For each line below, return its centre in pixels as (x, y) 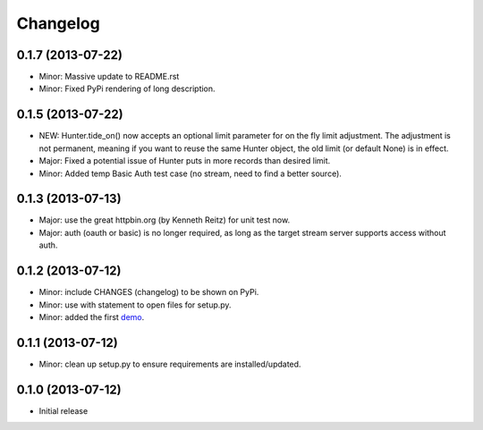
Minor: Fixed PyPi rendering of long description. (127, 89)
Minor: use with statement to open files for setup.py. (135, 305)
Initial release (64, 410)
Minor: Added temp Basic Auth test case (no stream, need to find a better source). (190, 173)
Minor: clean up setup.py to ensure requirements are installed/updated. (170, 364)
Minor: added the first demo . (92, 316)
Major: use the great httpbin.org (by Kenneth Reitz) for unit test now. (165, 220)
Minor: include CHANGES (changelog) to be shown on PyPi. (149, 292)
